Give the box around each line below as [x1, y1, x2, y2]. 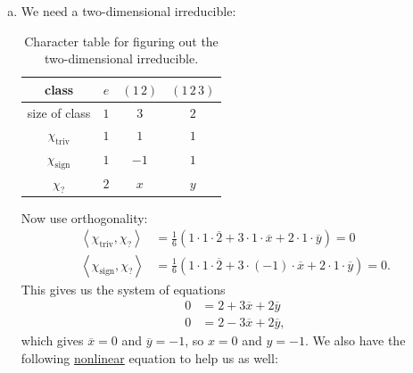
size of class [27, 103, 91, 121]
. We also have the [304, 331, 406, 350]
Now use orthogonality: [21, 208, 148, 227]
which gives [21, 331, 84, 350]
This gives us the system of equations [21, 279, 226, 298]
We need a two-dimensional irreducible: [21, 2, 236, 20]
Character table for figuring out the [24, 31, 219, 50]
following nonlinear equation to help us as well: [21, 348, 278, 367]
